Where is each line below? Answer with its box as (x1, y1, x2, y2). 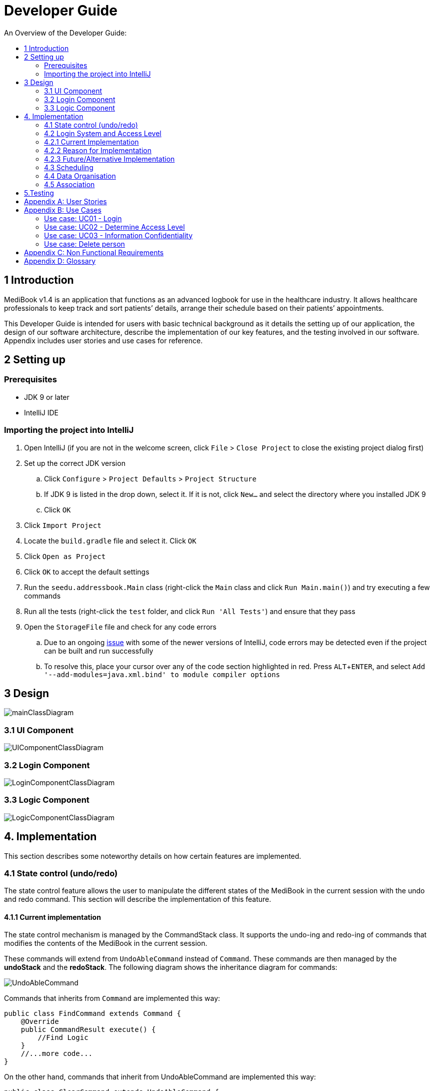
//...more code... (20, 1049, 93, 1058)
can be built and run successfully (44, 646, 153, 655)
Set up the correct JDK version (24, 458, 125, 467)
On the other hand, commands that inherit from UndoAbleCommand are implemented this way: (4, 1072, 316, 1081)
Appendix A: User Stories (24, 197, 107, 206)
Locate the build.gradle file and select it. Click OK (24, 536, 196, 545)
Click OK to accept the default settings (24, 567, 149, 576)
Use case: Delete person (44, 239, 125, 248)
